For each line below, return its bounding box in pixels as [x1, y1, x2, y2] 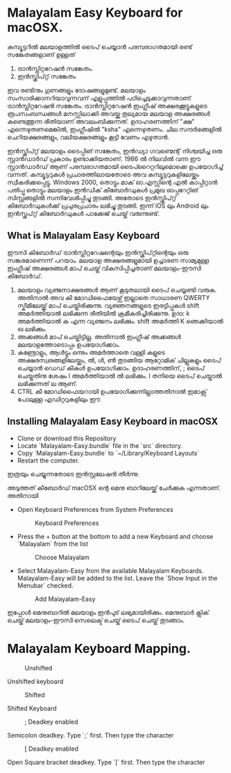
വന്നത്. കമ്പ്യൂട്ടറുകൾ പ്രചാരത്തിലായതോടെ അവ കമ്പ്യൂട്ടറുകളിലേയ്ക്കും [7, 170, 200, 178]
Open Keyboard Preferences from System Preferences [17, 505, 173, 513]
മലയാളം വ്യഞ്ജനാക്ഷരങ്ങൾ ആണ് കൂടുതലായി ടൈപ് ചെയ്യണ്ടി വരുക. [17, 285, 217, 294]
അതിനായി [7, 491, 39, 499]
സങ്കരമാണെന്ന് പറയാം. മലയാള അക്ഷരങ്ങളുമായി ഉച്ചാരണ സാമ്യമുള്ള [7, 256, 209, 265]
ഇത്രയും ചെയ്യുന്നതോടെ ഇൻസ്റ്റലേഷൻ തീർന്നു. [7, 469, 140, 478]
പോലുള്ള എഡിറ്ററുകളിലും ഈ [17, 394, 101, 404]
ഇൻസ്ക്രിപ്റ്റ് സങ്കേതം [17, 72, 76, 81]
